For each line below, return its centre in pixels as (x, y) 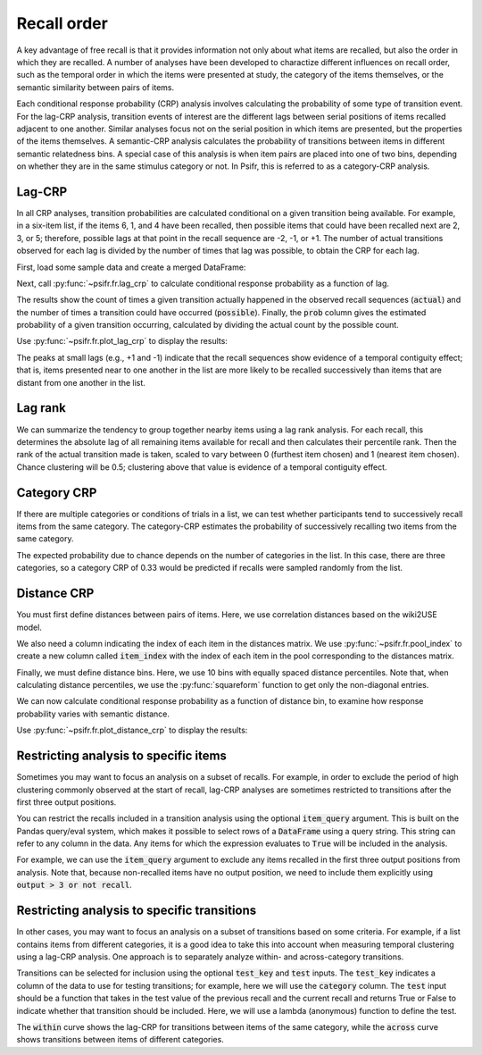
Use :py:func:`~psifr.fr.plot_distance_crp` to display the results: (132, 730)
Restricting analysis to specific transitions (137, 911)
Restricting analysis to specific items (122, 756)
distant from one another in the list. (81, 382)
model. (29, 627)
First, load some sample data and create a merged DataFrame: (131, 267)
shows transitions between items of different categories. (120, 1040)
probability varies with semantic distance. (93, 714)
